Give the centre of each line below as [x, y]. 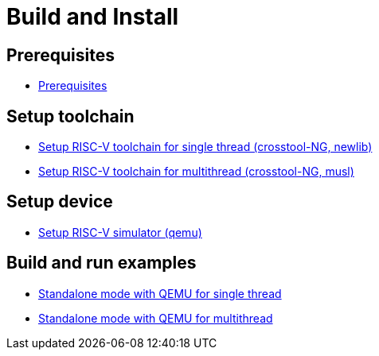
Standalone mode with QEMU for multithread [156, 318]
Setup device [60, 202]
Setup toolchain [70, 116]
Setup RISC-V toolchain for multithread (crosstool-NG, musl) [196, 172]
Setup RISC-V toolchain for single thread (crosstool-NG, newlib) [205, 147]
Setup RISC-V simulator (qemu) [120, 232]
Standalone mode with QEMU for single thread [160, 293]
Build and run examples [102, 263]
